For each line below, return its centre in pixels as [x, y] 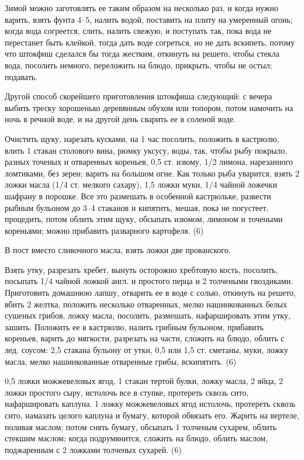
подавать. [21, 76]
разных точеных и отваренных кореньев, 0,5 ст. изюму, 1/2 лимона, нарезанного [149, 162]
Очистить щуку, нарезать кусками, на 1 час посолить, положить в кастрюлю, [142, 138]
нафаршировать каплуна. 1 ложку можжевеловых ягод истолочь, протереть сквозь [150, 404]
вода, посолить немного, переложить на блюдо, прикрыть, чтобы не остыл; [139, 65]
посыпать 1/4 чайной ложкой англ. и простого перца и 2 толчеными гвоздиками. [149, 281]
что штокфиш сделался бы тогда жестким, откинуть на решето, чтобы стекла [142, 53]
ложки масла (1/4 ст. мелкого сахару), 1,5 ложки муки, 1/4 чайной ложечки [141, 184]
